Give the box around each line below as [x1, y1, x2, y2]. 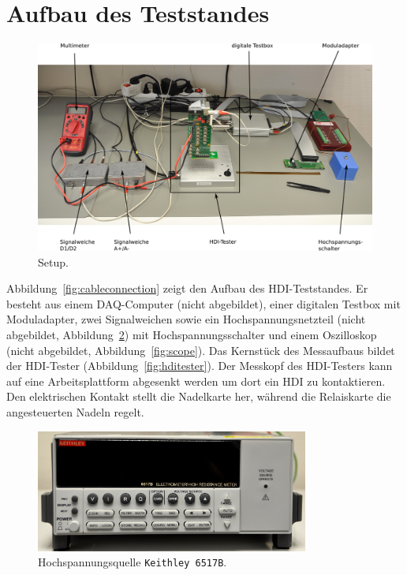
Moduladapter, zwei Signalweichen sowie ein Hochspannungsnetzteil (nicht [6, 311, 366, 327]
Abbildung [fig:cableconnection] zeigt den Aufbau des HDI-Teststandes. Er [6, 280, 368, 297]
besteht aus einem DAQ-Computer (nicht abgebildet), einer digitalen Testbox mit [6, 295, 401, 312]
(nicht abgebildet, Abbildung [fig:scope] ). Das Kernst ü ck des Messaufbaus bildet [6, 342, 395, 358]
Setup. [38, 253, 69, 270]
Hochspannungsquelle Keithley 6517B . [38, 554, 227, 570]
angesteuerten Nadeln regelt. [6, 403, 144, 420]
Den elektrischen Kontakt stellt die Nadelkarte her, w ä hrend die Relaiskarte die [6, 388, 391, 405]
